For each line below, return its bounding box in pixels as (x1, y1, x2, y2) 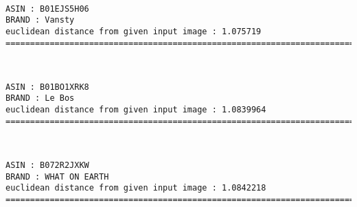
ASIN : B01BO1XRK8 (5, 82, 89, 92)
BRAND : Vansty (5, 15, 75, 25)
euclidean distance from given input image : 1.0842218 (5, 183, 266, 193)
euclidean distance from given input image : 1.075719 (5, 26, 262, 36)
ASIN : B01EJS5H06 (5, 3, 89, 14)
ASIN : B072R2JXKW (5, 160, 89, 171)
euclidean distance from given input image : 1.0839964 (5, 105, 266, 115)
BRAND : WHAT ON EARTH (5, 171, 109, 182)
